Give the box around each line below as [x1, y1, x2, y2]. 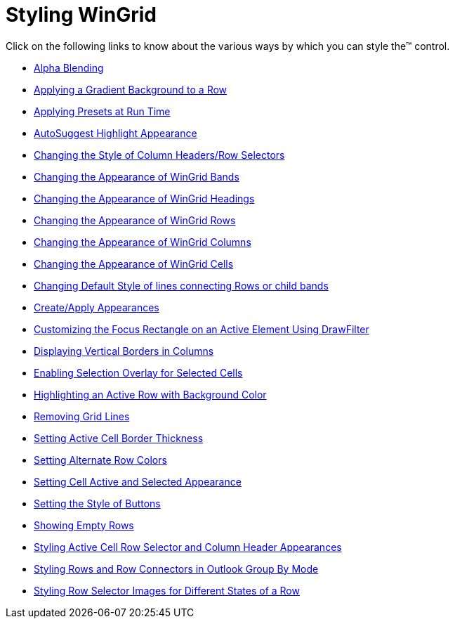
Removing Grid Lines [34, 410, 130, 422]
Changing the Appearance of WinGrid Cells [34, 257, 234, 270]
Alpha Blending [34, 61, 104, 74]
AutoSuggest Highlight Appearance [34, 126, 197, 139]
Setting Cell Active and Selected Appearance [34, 475, 242, 488]
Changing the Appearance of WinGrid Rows [34, 214, 236, 226]
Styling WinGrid [6, 3, 157, 27]
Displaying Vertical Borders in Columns [34, 344, 214, 357]
